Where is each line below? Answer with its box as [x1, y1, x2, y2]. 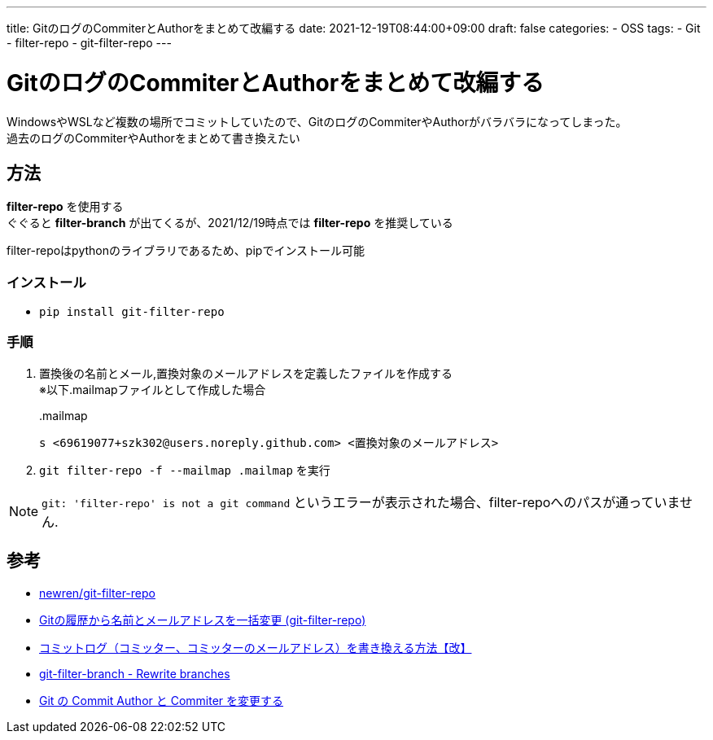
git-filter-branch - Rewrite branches [39, 666, 230, 681]
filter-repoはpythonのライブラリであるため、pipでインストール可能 [7, 243, 365, 258]
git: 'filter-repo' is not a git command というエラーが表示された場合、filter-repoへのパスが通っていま [42, 493, 680, 510]
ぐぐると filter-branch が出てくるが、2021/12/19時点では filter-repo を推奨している [7, 216, 453, 230]
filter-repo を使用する [7, 199, 124, 214]
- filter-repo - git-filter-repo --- [7, 36, 172, 50]
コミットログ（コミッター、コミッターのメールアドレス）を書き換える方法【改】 [39, 640, 472, 655]
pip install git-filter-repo [39, 305, 225, 319]
